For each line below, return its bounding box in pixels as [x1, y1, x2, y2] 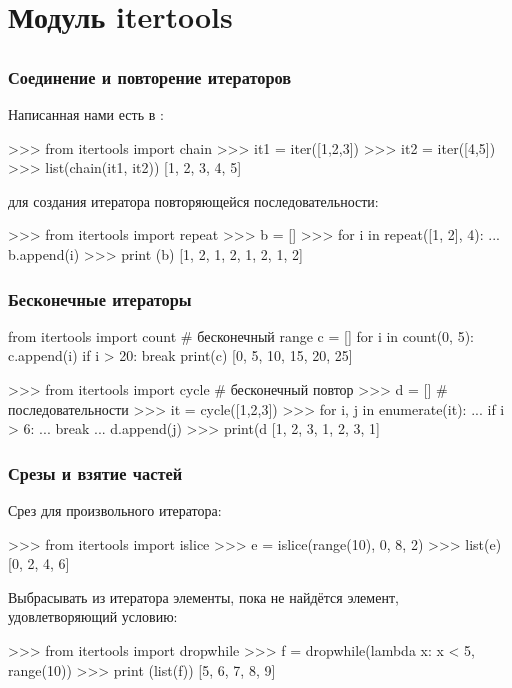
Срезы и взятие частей [8, 460, 183, 485]
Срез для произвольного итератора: [8, 500, 222, 521]
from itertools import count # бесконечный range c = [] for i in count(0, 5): [8, 325, 474, 346]
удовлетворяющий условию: [8, 606, 178, 627]
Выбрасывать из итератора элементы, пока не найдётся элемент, [8, 586, 399, 607]
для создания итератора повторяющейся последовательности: [8, 190, 379, 211]
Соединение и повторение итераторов [8, 64, 292, 89]
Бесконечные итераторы [8, 286, 192, 311]
